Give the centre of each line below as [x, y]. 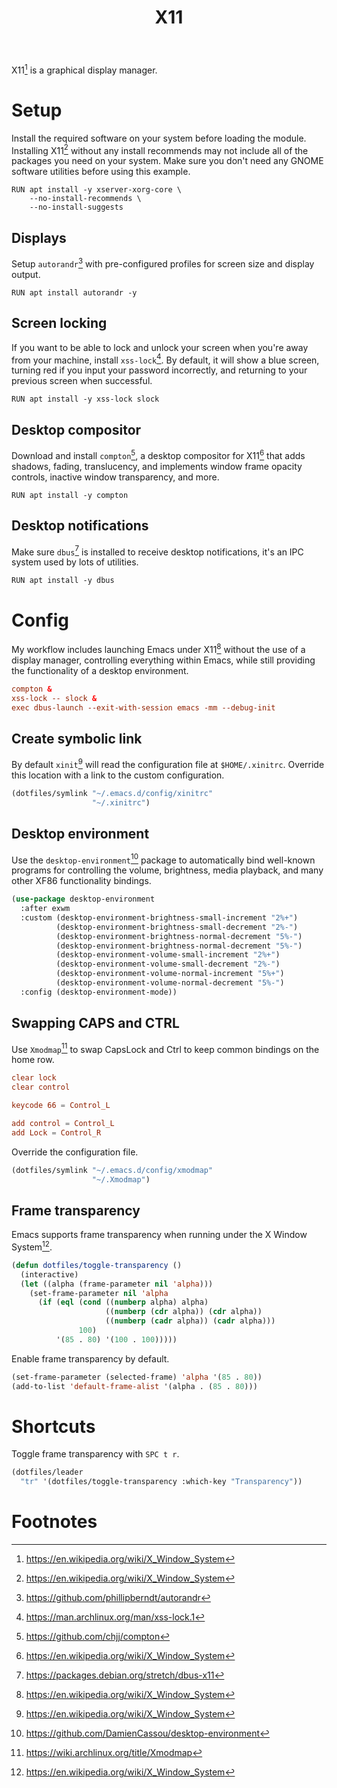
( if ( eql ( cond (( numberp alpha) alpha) [123, 1302]
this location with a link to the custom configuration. [118, 775]
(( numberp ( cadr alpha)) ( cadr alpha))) [190, 1321]
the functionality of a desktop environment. [100, 670]
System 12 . [32, 1246]
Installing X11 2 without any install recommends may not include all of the [160, 149]
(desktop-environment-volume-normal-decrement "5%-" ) [170, 983]
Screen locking [59, 323]
